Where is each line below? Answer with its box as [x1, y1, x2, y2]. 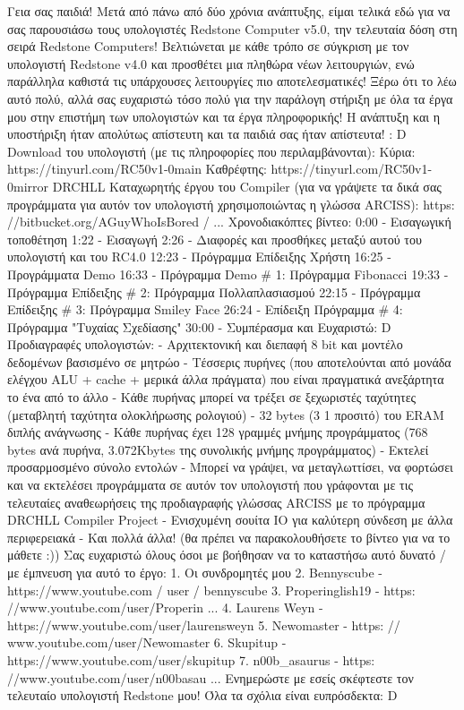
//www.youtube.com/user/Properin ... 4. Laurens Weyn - [7, 598, 323, 617]
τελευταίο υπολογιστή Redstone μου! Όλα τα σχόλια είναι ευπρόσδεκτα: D [7, 686, 398, 705]
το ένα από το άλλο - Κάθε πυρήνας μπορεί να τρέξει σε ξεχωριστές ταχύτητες [7, 388, 417, 406]
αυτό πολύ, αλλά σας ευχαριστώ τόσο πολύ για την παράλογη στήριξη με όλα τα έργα [7, 89, 453, 107]
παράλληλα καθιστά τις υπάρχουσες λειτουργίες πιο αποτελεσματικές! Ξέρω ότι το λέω [7, 72, 457, 90]
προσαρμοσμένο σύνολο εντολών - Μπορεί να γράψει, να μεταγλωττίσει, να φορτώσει [7, 458, 453, 476]
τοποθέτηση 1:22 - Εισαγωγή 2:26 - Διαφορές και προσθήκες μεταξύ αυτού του [7, 229, 422, 248]
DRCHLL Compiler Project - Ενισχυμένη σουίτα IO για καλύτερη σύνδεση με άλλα [7, 510, 453, 529]
